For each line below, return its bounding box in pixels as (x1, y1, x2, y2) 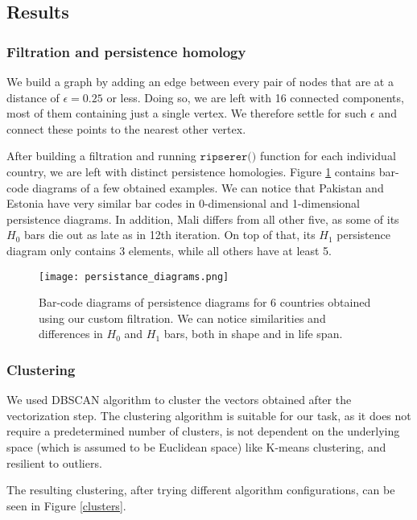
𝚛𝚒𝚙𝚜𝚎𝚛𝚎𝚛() (200, 151, 257, 163)
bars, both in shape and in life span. (163, 325, 343, 342)
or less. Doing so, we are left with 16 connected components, (106, 89, 404, 105)
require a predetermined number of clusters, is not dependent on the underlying (6, 423, 400, 440)
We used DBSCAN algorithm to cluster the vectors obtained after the (6, 391, 352, 408)
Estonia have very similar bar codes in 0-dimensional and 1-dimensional (6, 195, 360, 212)
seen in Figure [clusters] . (6, 497, 126, 514)
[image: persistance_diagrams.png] (39, 270, 229, 283)
